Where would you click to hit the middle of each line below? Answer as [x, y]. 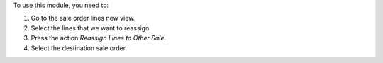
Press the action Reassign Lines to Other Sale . [99, 38]
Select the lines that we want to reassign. [91, 28]
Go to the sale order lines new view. [83, 18]
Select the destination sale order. [79, 48]
